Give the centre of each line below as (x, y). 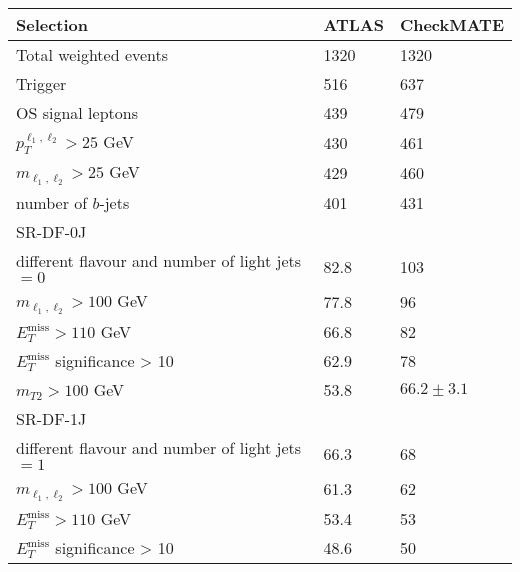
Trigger (41, 83)
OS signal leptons (77, 112)
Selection (52, 24)
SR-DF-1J (51, 419)
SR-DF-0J (51, 232)
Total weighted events (92, 54)
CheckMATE (451, 24)
